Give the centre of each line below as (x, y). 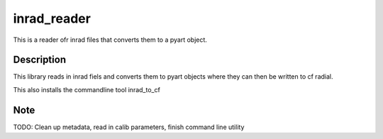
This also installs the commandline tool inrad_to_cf (87, 89)
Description (40, 60)
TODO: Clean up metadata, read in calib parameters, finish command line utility (129, 127)
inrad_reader (52, 18)
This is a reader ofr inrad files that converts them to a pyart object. (110, 40)
